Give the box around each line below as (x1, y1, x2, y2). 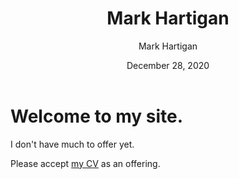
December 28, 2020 (126, 59, 210, 71)
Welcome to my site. (10, 105, 184, 127)
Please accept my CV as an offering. (10, 157, 161, 169)
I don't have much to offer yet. (10, 138, 135, 150)
